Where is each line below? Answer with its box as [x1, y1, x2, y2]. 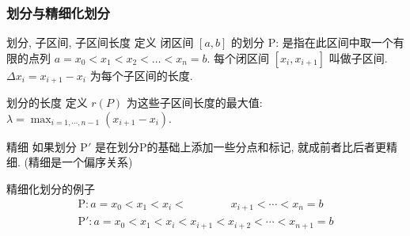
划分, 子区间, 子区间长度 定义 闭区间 [6, 34, 194, 51]
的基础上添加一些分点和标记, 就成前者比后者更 [146, 138, 387, 154]
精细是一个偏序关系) [28, 154, 133, 170]
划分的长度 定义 [6, 94, 88, 111]
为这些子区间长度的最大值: [126, 94, 263, 111]
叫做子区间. [328, 49, 388, 66]
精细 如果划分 [6, 138, 77, 154]
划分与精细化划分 [6, 2, 110, 22]
